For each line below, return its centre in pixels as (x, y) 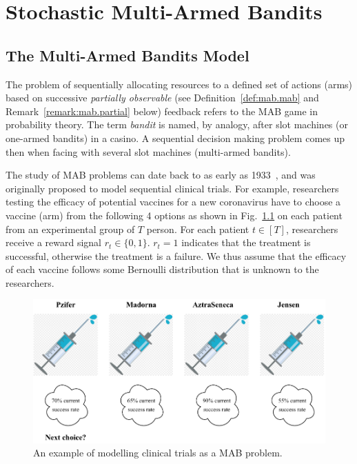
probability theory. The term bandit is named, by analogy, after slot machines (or (177, 124)
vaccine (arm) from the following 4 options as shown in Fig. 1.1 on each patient (174, 215)
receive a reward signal (54, 242)
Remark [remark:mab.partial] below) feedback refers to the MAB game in (162, 111)
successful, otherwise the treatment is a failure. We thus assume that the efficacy (176, 255)
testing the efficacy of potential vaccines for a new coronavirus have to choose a (173, 202)
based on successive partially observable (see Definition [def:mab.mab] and (162, 98)
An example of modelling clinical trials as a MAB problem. (158, 453)
